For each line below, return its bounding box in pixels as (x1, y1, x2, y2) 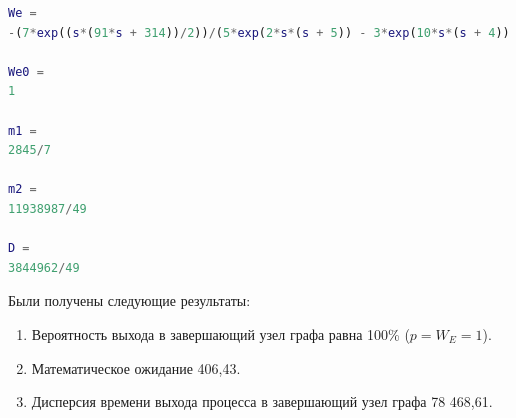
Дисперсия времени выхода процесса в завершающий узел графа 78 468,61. (31, 391, 493, 412)
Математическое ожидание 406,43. (31, 357, 241, 378)
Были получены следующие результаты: (8, 290, 251, 311)
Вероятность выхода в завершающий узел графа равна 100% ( (31, 323, 410, 344)
